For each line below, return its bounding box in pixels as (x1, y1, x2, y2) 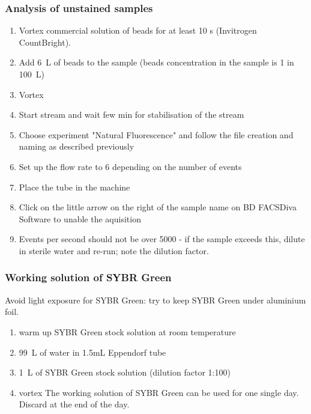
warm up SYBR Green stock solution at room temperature (19, 325, 236, 338)
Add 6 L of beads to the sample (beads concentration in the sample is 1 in (19, 56, 294, 68)
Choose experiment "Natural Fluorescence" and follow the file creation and (19, 128, 294, 141)
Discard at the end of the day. (19, 398, 130, 410)
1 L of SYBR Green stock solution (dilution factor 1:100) (19, 366, 231, 379)
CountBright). (19, 35, 71, 48)
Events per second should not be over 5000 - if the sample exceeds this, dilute (19, 233, 305, 245)
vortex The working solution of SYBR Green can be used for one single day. (19, 386, 299, 398)
